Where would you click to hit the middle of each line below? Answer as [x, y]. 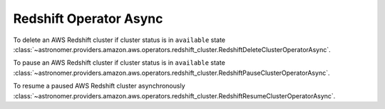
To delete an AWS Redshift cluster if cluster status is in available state [119, 40]
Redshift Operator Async [88, 19]
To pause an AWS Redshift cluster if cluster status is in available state [119, 63]
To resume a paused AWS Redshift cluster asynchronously [99, 86]
